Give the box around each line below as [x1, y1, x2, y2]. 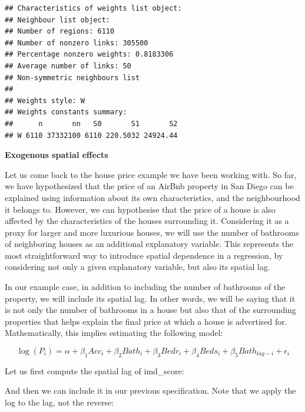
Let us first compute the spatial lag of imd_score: [5, 364, 184, 377]
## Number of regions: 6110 [5, 27, 115, 36]
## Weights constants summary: [5, 108, 127, 117]
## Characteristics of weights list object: [5, 4, 182, 12]
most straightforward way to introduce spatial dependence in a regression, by [5, 249, 283, 261]
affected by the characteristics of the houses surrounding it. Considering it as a [5, 215, 289, 227]
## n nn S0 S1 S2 [5, 119, 178, 128]
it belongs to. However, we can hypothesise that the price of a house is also [5, 203, 276, 215]
